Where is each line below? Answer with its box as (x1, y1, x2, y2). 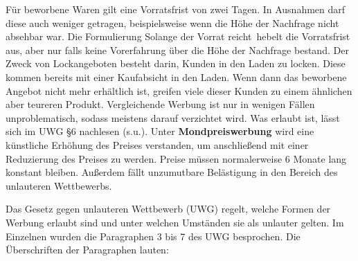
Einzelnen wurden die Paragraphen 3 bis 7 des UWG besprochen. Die (6, 228, 301, 243)
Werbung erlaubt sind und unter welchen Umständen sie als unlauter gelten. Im (6, 215, 344, 229)
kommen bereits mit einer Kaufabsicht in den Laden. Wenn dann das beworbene (6, 69, 347, 84)
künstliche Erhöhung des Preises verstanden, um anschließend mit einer (6, 137, 309, 152)
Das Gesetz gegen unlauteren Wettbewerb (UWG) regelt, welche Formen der (6, 201, 331, 216)
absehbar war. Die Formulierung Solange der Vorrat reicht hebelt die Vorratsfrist (6, 29, 350, 44)
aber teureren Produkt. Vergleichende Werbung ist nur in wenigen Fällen (6, 97, 315, 111)
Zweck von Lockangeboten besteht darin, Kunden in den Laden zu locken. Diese (6, 56, 346, 71)
